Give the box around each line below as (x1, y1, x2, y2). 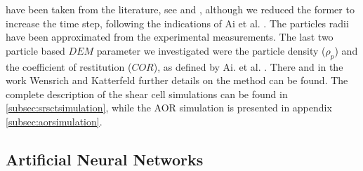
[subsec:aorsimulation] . (6, 114, 103, 128)
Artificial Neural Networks (6, 148, 204, 170)
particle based (6, 43, 65, 57)
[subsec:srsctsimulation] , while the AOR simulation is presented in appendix (6, 100, 332, 115)
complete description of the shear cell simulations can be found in (6, 86, 288, 101)
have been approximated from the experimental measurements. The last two (6, 29, 334, 44)
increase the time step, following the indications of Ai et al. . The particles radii (6, 15, 349, 30)
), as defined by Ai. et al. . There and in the (153, 59, 343, 74)
